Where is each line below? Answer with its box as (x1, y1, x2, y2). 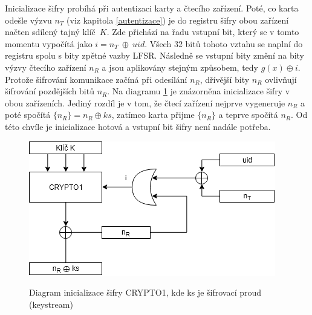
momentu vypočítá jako (5, 37, 93, 50)
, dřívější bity (200, 73, 250, 85)
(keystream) (29, 297, 73, 310)
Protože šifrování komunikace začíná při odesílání (5, 73, 187, 85)
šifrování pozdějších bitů (5, 85, 94, 97)
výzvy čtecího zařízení (5, 60, 86, 73)
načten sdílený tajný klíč (5, 25, 96, 38)
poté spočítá (5, 108, 51, 121)
